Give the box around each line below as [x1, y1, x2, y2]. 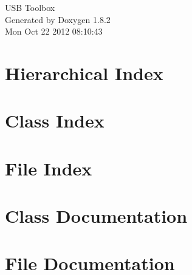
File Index [5, 155, 92, 180]
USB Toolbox [5, 1, 55, 13]
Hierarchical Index [5, 60, 163, 85]
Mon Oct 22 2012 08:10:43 [5, 25, 103, 38]
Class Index [5, 108, 105, 133]
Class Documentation [5, 203, 188, 228]
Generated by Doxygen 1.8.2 [5, 13, 111, 25]
